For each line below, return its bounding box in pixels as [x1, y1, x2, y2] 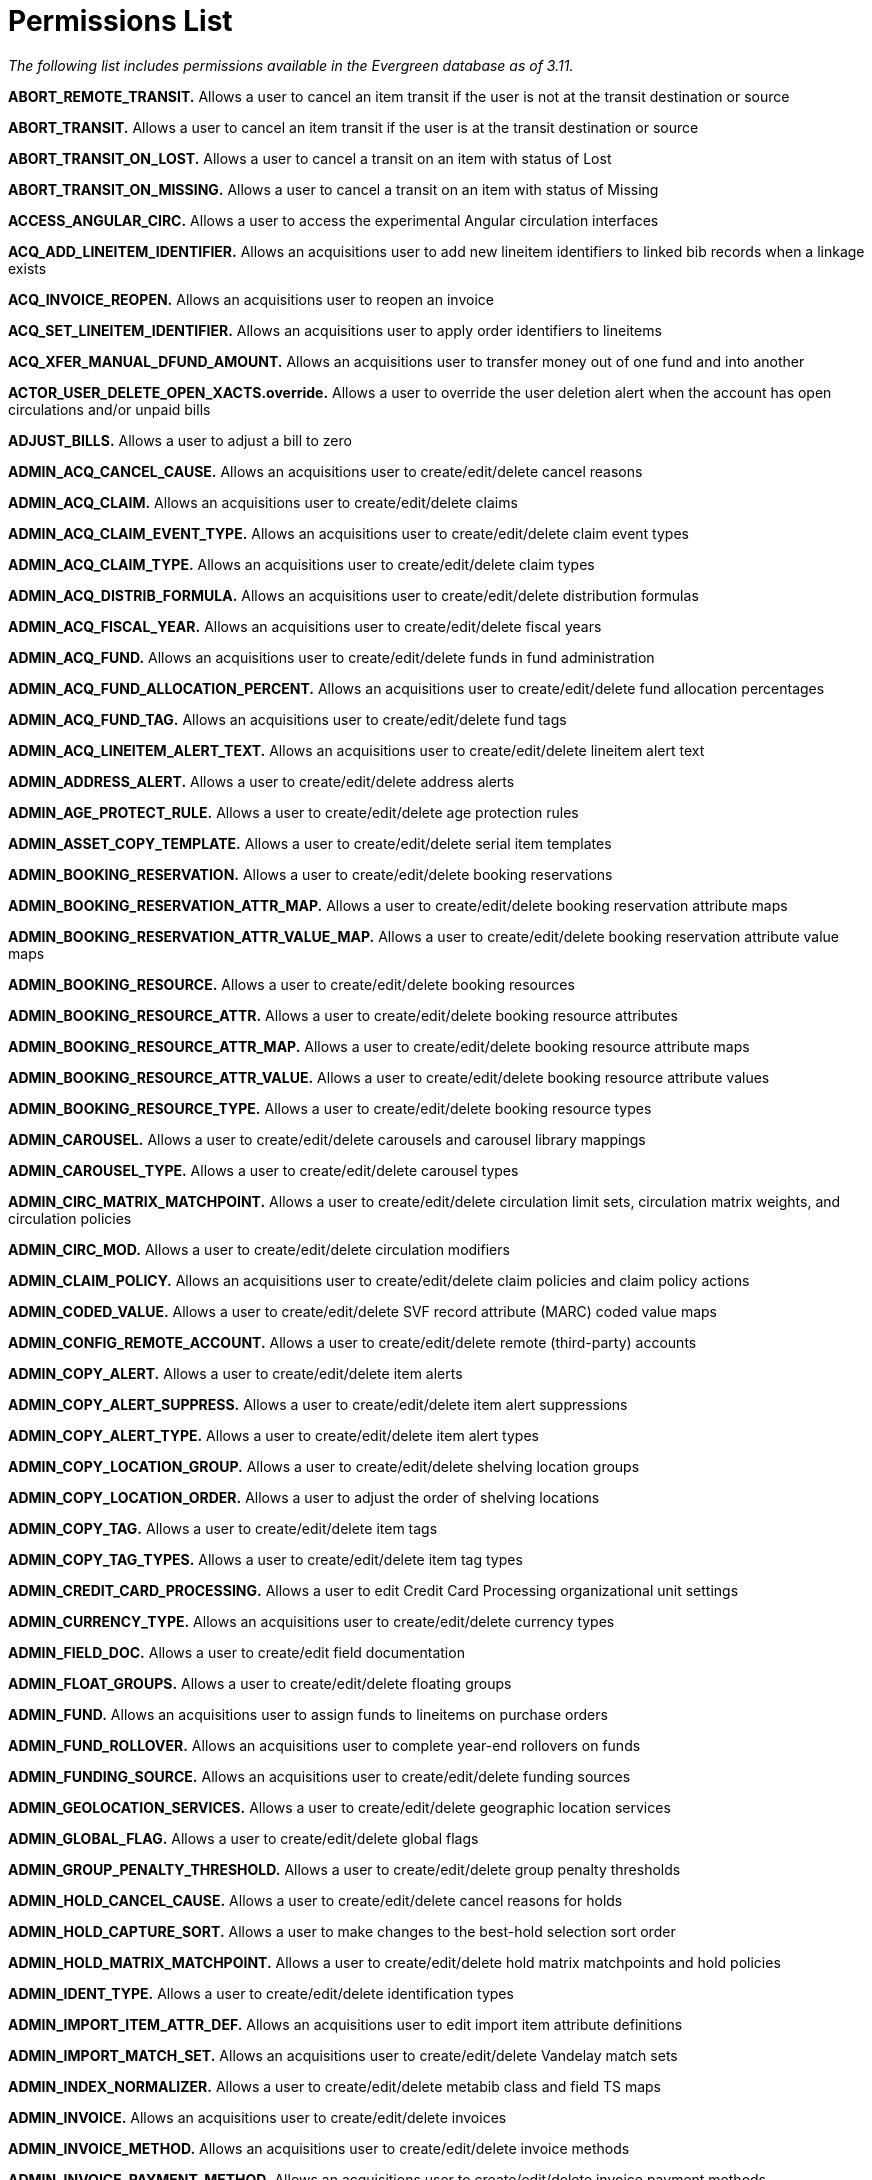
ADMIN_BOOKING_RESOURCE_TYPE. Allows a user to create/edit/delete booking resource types [8, 1099, 652, 1117]
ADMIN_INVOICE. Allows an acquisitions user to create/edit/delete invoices [8, 2108, 507, 2126]
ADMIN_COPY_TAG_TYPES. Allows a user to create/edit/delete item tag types [8, 1550, 523, 1568]
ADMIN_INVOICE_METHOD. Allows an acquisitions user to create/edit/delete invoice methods [8, 2139, 630, 2157]
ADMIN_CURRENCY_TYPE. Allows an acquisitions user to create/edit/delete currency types [8, 1612, 615, 1630]
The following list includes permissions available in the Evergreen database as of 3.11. [8, 56, 574, 74]
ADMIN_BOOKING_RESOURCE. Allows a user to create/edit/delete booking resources [8, 975, 575, 993]
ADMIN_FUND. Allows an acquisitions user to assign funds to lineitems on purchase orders [8, 1705, 608, 1723]
